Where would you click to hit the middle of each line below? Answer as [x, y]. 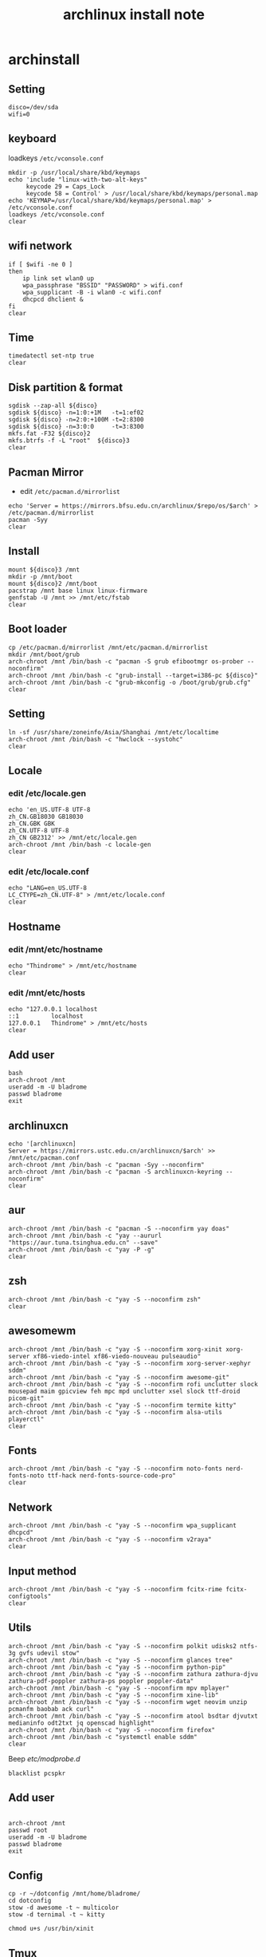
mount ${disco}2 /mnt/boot [53, 583]
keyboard [33, 138]
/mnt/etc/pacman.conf [44, 1158]
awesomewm [42, 1331]
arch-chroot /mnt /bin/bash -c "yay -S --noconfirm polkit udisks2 [123, 1646]
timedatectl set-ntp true [51, 356]
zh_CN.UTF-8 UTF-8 [39, 831]
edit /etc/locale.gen [47, 793]
